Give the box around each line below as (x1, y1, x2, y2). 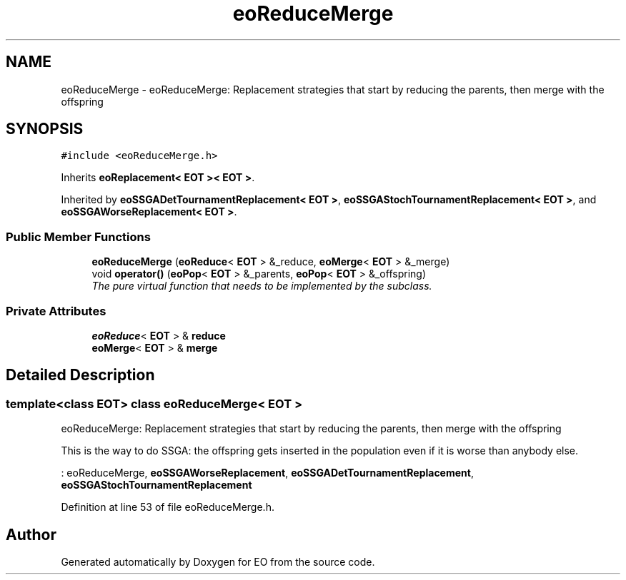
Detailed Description (6, 366, 155, 385)
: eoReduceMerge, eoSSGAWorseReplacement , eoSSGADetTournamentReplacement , (61, 467, 474, 479)
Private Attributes (6, 303, 106, 318)
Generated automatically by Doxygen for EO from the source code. (61, 556, 375, 568)
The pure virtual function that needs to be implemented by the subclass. (91, 280, 432, 292)
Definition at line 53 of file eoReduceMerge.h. (61, 501, 274, 514)
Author (6, 525, 56, 544)
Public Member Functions (6, 229, 151, 244)
